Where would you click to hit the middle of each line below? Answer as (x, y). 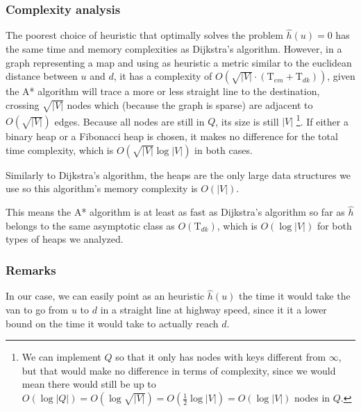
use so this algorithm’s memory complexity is (102, 188)
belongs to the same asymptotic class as (90, 225)
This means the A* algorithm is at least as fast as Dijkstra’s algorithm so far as (175, 212)
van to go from (37, 310)
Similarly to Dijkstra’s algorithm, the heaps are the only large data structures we (178, 174)
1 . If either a (322, 120)
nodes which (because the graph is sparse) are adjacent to (190, 104)
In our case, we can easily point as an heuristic (105, 296)
